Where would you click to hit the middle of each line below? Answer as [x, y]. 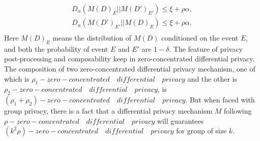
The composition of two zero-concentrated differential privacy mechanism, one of [130, 69]
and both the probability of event [56, 48]
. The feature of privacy [206, 48]
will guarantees [180, 120]
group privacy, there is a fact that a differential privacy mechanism [108, 111]
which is [17, 78]
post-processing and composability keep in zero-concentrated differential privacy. [129, 59]
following [238, 111]
